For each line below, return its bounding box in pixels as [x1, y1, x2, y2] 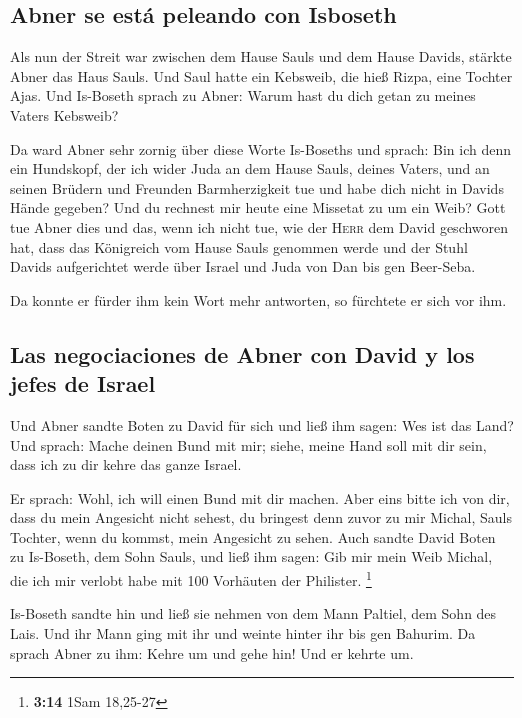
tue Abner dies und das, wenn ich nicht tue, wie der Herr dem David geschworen [10, 216, 509, 237]
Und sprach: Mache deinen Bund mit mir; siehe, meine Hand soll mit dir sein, [10, 434, 487, 455]
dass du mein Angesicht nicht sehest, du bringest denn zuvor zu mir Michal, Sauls [10, 507, 512, 528]
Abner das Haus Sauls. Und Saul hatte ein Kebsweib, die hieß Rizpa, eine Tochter [10, 65, 513, 86]
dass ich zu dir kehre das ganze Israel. [10, 454, 242, 475]
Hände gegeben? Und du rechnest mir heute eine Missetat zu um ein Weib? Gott [10, 197, 506, 218]
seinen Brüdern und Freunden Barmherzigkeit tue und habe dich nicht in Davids [10, 177, 504, 198]
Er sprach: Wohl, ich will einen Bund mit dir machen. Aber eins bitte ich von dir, [10, 487, 510, 508]
